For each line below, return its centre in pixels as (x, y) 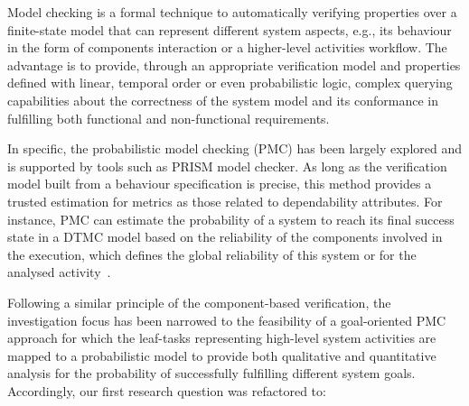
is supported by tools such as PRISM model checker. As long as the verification (227, 166)
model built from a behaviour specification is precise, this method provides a (220, 184)
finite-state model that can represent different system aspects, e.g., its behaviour (230, 29)
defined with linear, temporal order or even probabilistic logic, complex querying (230, 83)
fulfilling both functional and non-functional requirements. (169, 118)
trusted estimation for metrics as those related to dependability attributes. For (225, 201)
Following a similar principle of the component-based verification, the (199, 302)
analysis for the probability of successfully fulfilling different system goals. (211, 373)
